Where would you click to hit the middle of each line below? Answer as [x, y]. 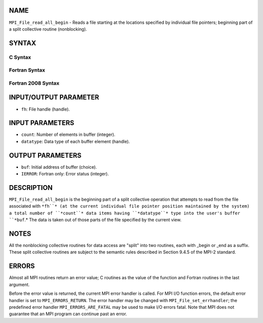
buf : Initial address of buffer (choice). [59, 167]
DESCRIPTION [31, 188]
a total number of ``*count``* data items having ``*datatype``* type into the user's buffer [125, 213]
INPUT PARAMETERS [42, 123]
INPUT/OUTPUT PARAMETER [54, 97]
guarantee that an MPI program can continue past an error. [68, 314]
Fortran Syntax [27, 70]
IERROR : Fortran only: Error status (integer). [65, 174]
